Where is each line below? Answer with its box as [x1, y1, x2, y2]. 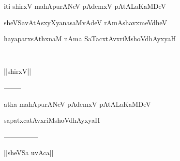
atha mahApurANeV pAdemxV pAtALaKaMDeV [4, 98, 151, 109]
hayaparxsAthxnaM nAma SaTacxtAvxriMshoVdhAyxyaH [4, 33, 176, 44]
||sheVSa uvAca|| [4, 147, 54, 158]
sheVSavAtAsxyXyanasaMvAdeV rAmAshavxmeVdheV [4, 17, 167, 27]
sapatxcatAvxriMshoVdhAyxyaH [4, 115, 100, 125]
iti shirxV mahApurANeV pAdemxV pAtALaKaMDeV [4, 1, 166, 11]
